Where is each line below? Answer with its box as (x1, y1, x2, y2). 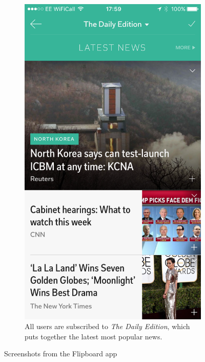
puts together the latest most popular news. (25, 331, 162, 341)
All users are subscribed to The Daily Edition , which (25, 321, 190, 332)
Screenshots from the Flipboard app (4, 348, 117, 359)
